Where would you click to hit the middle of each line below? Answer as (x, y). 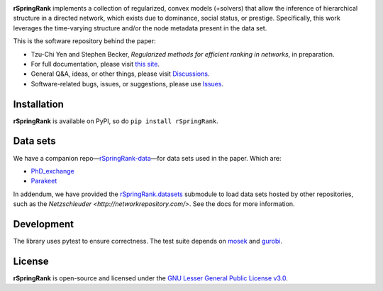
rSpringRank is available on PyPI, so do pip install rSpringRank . (116, 121)
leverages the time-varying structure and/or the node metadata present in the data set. (140, 28)
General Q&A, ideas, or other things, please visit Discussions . (120, 74)
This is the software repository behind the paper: (84, 41)
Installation (38, 104)
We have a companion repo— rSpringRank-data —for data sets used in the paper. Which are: (147, 158)
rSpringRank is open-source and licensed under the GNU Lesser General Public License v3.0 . (151, 278)
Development (44, 224)
